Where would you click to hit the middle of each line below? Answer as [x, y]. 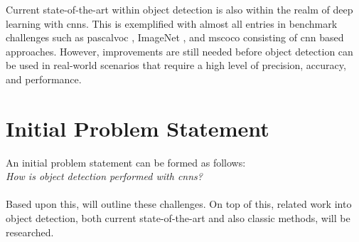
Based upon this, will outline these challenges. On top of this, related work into [179, 204]
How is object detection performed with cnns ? [104, 176]
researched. [30, 232]
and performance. [44, 79]
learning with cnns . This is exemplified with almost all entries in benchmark [172, 23]
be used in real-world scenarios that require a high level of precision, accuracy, [176, 65]
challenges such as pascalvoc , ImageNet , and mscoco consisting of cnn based [175, 37]
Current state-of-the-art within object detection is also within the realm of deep [179, 9]
